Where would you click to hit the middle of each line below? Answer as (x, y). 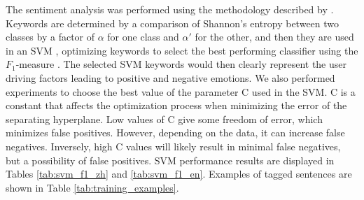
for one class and (143, 37)
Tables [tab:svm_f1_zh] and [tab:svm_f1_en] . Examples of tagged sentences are (179, 174)
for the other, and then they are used (274, 37)
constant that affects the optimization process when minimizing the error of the (176, 105)
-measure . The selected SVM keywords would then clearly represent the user (181, 64)
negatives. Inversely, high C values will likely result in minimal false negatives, (173, 146)
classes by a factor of (50, 37)
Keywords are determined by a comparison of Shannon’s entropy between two (173, 23)
